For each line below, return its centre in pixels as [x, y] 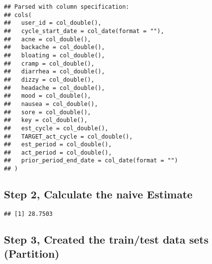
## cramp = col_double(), [49, 63]
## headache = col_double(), [54, 88]
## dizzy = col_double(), [49, 79]
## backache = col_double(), [54, 47]
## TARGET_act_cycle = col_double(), [68, 136]
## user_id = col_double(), [53, 23]
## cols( [18, 15]
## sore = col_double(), [47, 112]
